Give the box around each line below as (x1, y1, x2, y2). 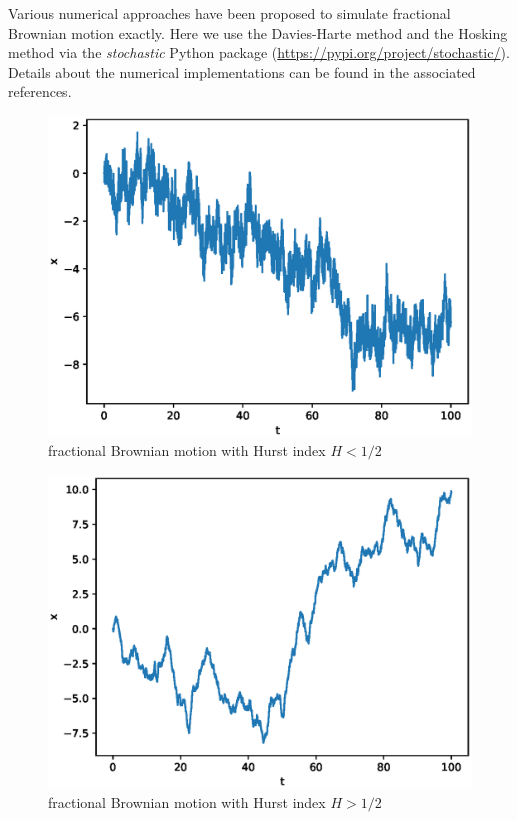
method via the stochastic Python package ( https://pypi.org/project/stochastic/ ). (8, 42, 510, 63)
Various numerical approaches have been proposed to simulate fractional (8, 3, 451, 23)
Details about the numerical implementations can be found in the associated (8, 61, 476, 82)
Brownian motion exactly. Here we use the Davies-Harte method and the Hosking (8, 22, 508, 43)
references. (8, 81, 72, 102)
